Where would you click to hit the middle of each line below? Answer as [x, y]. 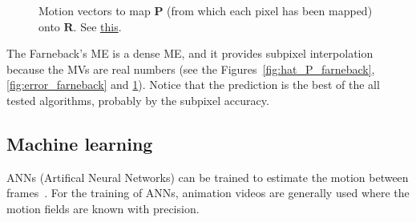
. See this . [97, 26]
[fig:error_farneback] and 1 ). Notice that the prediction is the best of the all [193, 85]
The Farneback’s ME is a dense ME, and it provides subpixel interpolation [190, 53]
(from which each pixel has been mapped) [270, 10]
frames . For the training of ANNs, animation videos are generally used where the [208, 193]
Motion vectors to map [95, 10]
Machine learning [80, 143]
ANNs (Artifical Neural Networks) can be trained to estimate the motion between [208, 177]
